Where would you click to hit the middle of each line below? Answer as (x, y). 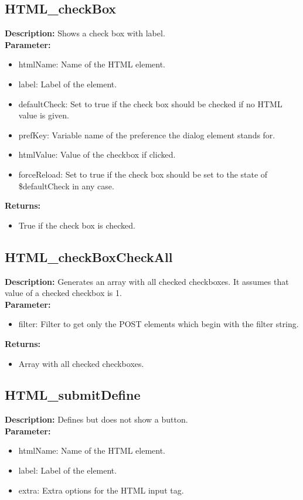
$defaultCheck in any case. (66, 186)
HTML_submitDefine (73, 395)
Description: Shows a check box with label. (85, 33)
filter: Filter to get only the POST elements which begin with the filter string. (159, 324)
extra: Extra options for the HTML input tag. (101, 490)
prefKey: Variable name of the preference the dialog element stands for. (147, 135)
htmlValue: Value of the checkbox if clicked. (97, 154)
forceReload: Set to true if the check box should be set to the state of (143, 174)
